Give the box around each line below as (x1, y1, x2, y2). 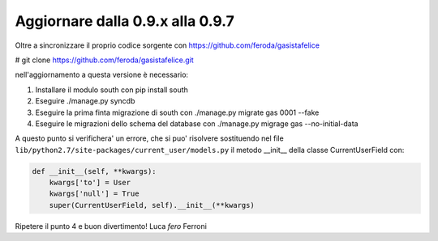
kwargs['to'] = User (49, 178, 131, 188)
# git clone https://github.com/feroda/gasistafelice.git (15, 55, 194, 65)
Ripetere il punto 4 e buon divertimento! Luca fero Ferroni (15, 221, 207, 230)
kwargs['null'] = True (49, 189, 140, 198)
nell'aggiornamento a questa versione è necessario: (15, 70, 189, 80)
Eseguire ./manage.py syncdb (35, 96, 135, 106)
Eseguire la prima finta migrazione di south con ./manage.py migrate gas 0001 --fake (35, 108, 320, 117)
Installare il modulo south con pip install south (35, 85, 188, 95)
